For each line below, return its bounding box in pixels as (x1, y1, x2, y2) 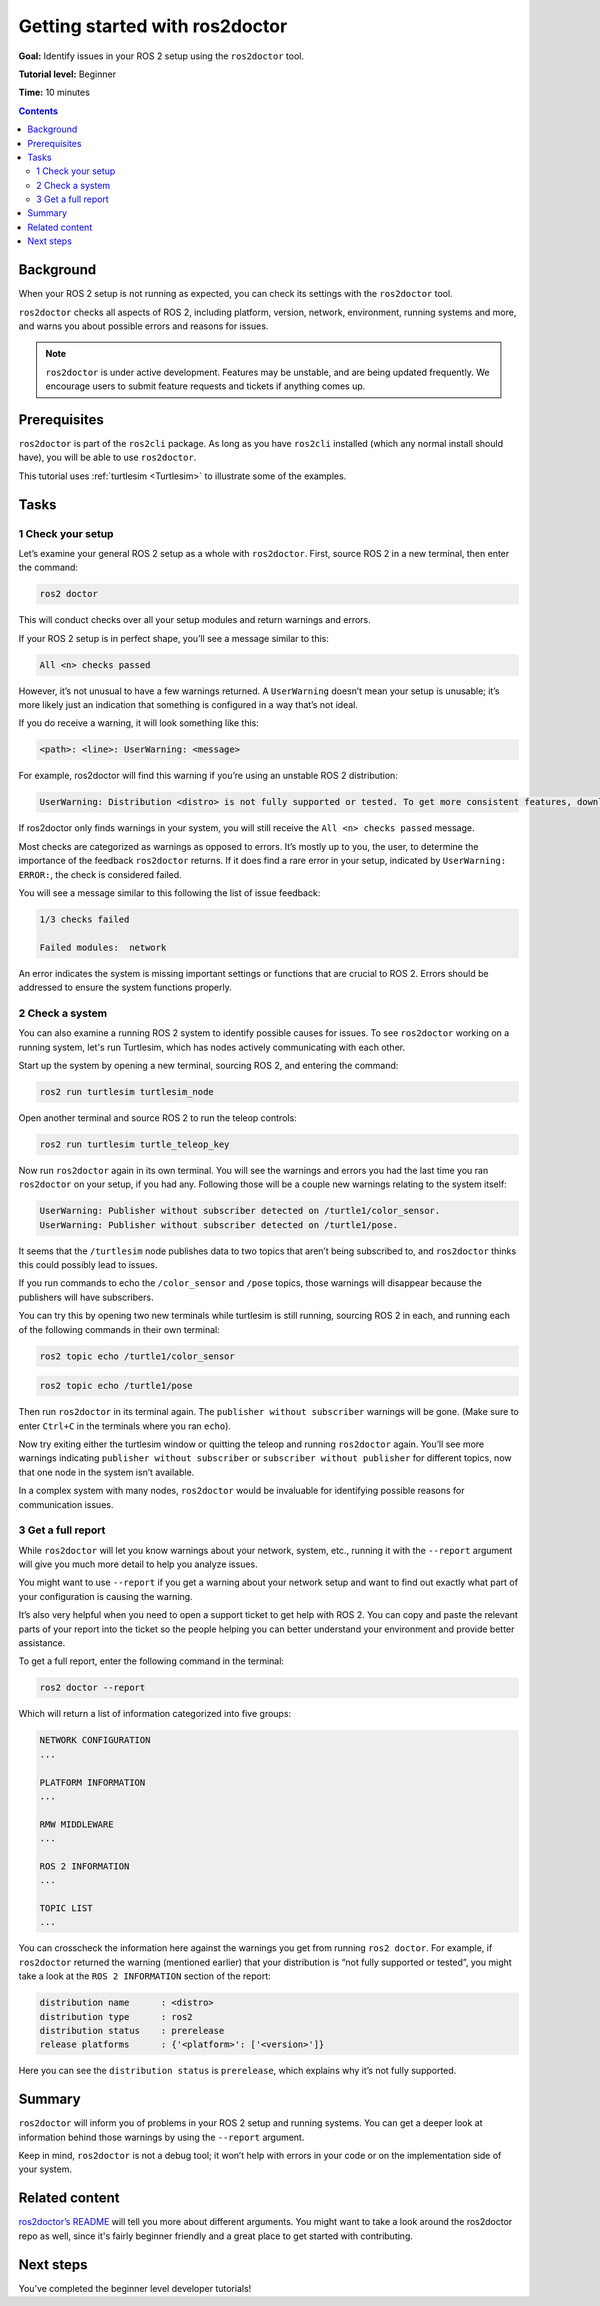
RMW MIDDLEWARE (39, 1818, 114, 1830)
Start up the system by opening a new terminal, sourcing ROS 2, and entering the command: (18, 1060, 399, 1071)
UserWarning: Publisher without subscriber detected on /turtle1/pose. (39, 1219, 399, 1230)
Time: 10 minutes (18, 86, 90, 99)
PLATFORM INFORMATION (39, 1776, 146, 1788)
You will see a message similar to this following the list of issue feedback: (18, 886, 321, 899)
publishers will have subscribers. (18, 1291, 154, 1303)
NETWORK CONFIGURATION (39, 1735, 151, 1746)
